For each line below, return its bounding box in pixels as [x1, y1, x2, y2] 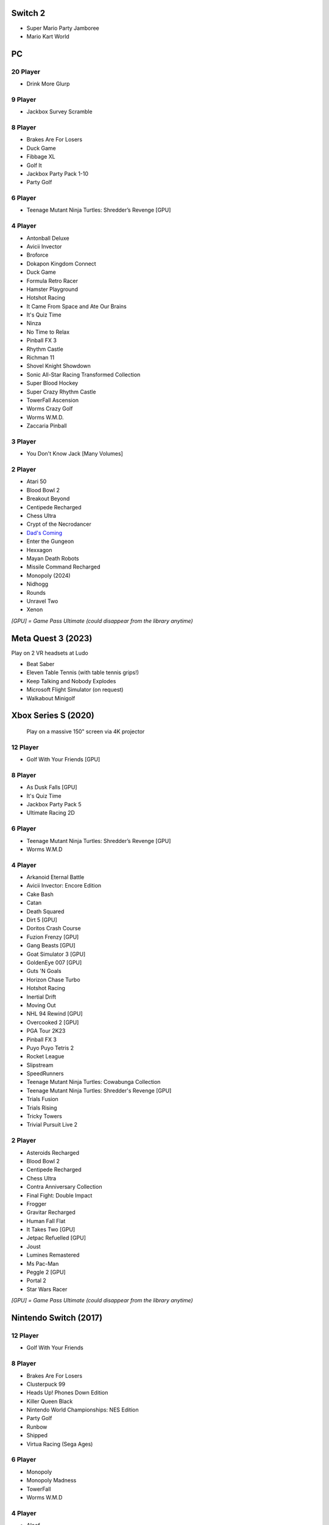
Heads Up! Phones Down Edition [26, 1389, 108, 1396]
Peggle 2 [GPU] [26, 1269, 66, 1276]
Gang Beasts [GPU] [26, 942, 76, 949]
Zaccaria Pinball [26, 422, 67, 429]
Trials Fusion [26, 1096, 59, 1103]
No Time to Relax [26, 328, 70, 335]
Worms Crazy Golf [26, 405, 73, 412]
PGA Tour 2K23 [26, 1027, 66, 1035]
